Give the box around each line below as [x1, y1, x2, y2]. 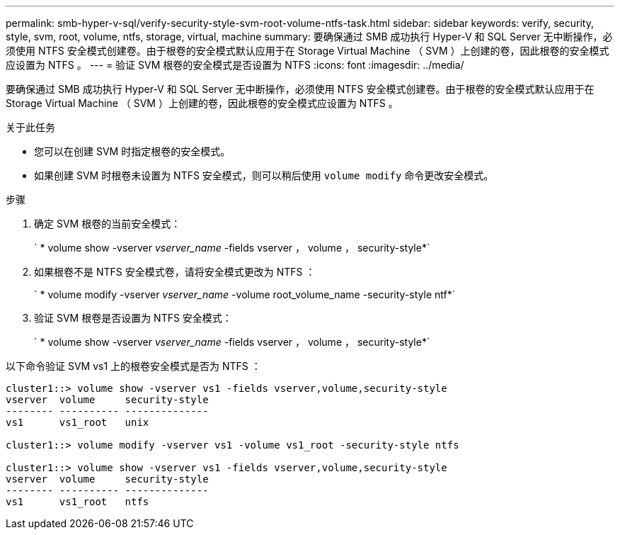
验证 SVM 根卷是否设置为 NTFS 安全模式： [34, 312, 232, 324]
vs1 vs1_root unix [6, 417, 149, 428]
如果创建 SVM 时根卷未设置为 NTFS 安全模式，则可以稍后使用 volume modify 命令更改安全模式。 [34, 169, 494, 181]
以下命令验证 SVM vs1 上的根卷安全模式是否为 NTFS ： [6, 360, 261, 372]
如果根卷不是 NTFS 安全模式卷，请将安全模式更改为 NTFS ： [34, 266, 316, 278]
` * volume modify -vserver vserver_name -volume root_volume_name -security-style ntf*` [34, 288, 456, 300]
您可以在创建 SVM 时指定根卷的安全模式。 [34, 145, 231, 157]
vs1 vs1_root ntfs [6, 496, 149, 507]
